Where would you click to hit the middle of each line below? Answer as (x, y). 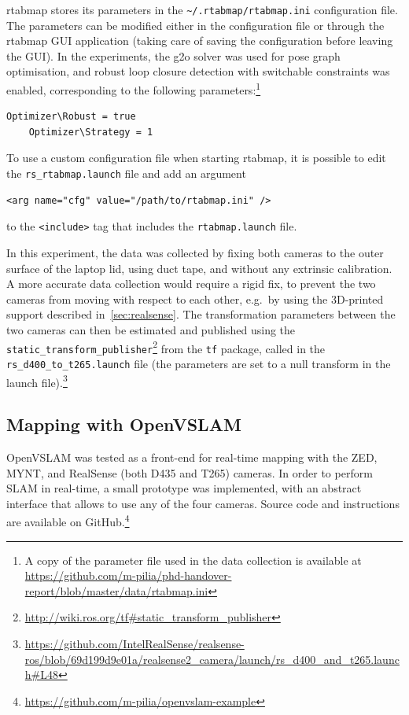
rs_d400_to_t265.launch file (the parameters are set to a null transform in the (199, 363)
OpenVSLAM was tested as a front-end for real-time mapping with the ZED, (192, 457)
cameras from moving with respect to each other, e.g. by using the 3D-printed (195, 299)
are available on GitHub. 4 (68, 520)
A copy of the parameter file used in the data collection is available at (193, 560)
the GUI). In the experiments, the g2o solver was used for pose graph (173, 55)
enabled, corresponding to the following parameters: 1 (134, 88)
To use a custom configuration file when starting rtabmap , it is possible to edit (196, 158)
